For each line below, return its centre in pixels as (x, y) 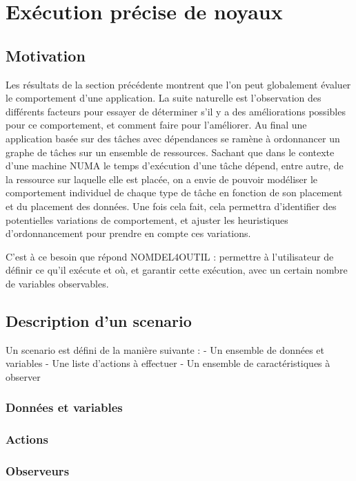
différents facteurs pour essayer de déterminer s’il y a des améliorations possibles (176, 111)
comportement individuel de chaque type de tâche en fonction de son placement (174, 192)
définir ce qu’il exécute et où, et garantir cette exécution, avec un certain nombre (177, 270)
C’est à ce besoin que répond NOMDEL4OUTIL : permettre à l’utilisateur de (170, 256)
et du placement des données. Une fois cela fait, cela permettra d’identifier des (171, 206)
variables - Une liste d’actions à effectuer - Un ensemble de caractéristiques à (168, 363)
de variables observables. (57, 283)
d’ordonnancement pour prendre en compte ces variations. (128, 233)
